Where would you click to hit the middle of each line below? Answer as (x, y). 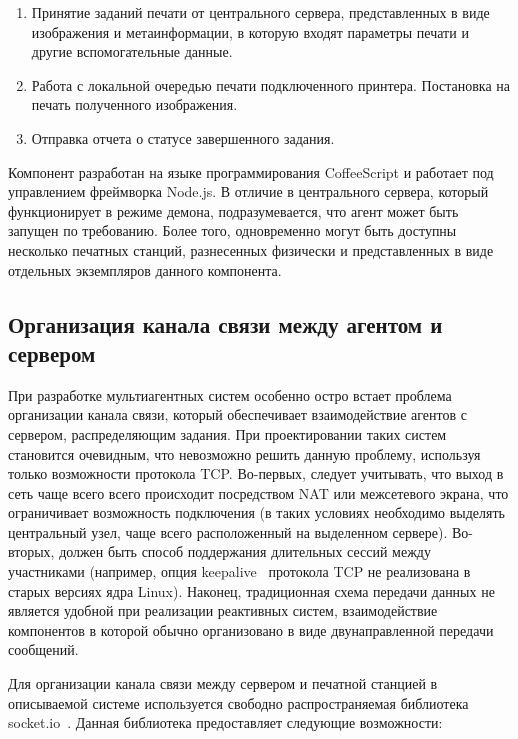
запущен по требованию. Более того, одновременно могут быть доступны (232, 230)
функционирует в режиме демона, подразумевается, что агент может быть (233, 210)
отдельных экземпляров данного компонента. (145, 269)
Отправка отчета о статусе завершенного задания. (183, 137)
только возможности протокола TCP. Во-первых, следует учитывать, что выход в (256, 473)
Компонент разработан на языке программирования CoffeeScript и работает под (251, 171)
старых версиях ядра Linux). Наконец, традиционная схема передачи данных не (251, 590)
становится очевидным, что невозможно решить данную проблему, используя (244, 453)
